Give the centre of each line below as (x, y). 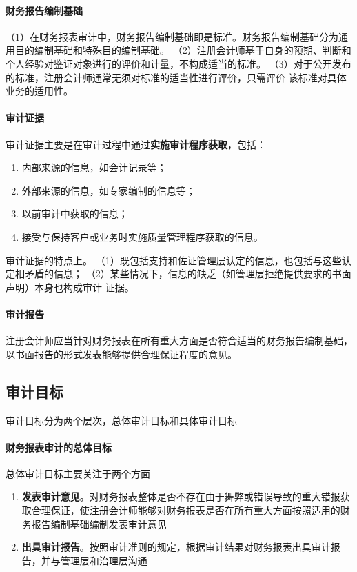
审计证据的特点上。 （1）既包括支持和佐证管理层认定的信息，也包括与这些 (174, 260)
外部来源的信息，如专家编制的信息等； (109, 190)
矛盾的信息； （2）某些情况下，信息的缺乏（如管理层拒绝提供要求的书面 (188, 274)
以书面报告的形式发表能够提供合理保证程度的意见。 (121, 354)
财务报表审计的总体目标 (59, 447)
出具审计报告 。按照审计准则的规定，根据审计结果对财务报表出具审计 (176, 547)
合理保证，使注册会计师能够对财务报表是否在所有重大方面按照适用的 (186, 510)
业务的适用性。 (39, 91)
